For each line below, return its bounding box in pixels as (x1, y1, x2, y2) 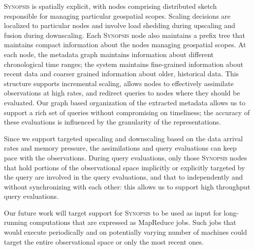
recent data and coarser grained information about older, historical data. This (4, 68, 239, 79)
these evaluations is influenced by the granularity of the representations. (4, 117, 221, 127)
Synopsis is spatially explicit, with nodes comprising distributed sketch (4, 1, 217, 11)
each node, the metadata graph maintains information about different (4, 49, 214, 59)
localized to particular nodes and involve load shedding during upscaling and (4, 20, 235, 31)
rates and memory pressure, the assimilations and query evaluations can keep (4, 143, 237, 153)
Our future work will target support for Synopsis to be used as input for (4, 207, 222, 218)
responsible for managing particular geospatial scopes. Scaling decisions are (4, 10, 231, 21)
